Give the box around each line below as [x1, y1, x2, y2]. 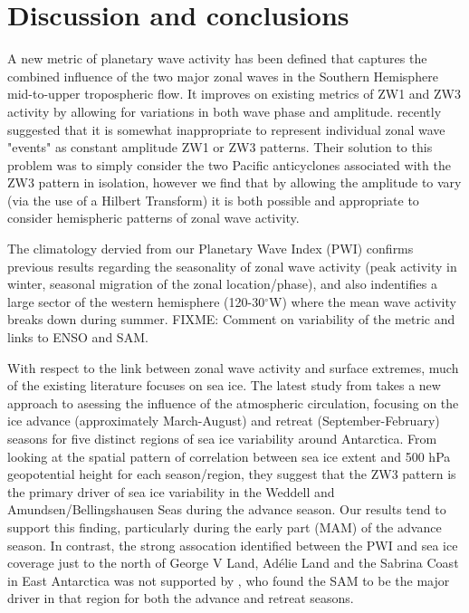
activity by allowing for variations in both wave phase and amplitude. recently [7, 101, 442, 120]
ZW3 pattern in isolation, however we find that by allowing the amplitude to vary [7, 173, 462, 192]
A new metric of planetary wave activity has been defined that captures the [7, 49, 427, 68]
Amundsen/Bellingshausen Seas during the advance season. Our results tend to [7, 500, 446, 519]
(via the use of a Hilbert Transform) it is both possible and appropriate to [7, 190, 419, 209]
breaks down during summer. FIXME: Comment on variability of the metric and [7, 310, 455, 329]
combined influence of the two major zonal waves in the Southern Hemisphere [7, 66, 438, 85]
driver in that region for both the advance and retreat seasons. [7, 589, 354, 608]
